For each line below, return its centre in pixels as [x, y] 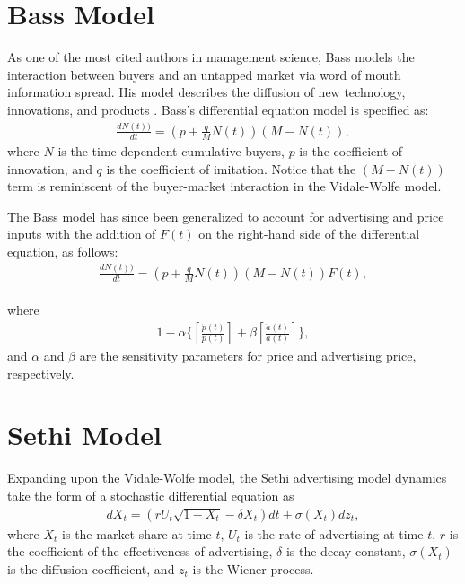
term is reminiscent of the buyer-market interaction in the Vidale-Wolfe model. [224, 186]
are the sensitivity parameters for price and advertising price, [248, 356]
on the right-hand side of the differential [309, 234]
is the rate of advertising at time [334, 533]
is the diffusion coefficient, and [91, 568]
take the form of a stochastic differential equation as [151, 495]
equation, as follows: [63, 251]
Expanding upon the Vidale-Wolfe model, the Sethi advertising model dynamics [227, 478]
